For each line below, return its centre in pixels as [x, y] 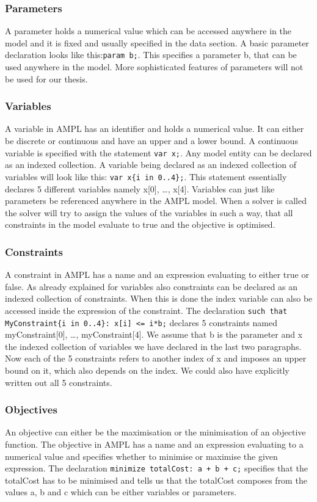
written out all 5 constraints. [59, 382]
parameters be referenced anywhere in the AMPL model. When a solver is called [156, 201]
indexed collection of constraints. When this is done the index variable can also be [159, 298]
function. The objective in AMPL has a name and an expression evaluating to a [154, 444]
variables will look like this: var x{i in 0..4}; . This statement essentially [146, 176]
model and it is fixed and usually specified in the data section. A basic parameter [157, 42]
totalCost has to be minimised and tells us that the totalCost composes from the [156, 480]
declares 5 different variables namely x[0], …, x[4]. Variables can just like [140, 188]
